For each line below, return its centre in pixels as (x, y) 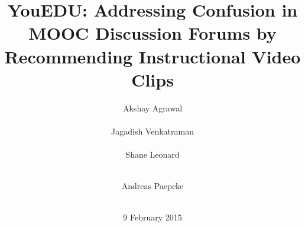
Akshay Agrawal (152, 108)
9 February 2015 (152, 217)
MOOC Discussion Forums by (152, 33)
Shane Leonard (152, 154)
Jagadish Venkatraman (152, 131)
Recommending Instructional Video (152, 56)
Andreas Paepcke (152, 186)
